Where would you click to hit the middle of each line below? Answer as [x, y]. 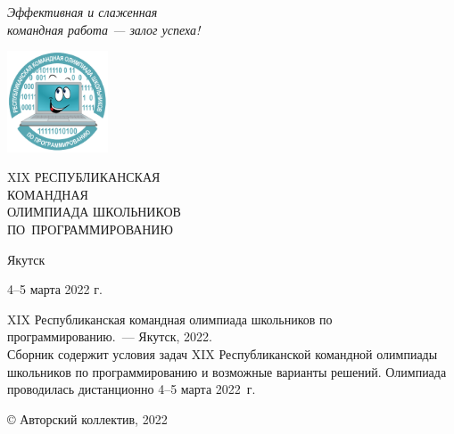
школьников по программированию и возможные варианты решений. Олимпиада [227, 371]
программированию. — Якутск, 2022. [110, 336]
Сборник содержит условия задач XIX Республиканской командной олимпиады [223, 353]
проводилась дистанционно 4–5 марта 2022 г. [132, 389]
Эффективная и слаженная [83, 12]
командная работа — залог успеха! [104, 29]
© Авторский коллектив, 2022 [87, 418]
